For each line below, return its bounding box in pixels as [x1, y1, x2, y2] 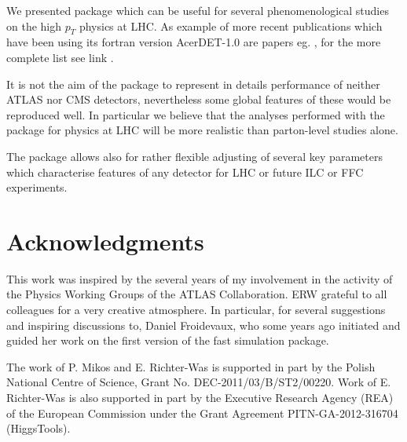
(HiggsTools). [6, 420, 71, 437]
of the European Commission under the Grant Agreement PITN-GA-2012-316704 [6, 404, 398, 421]
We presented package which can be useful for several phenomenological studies [6, 2, 389, 18]
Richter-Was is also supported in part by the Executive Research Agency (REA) [6, 389, 394, 406]
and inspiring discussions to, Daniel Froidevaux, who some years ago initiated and [6, 316, 401, 333]
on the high [6, 17, 62, 34]
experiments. [6, 179, 68, 195]
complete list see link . [6, 49, 114, 65]
